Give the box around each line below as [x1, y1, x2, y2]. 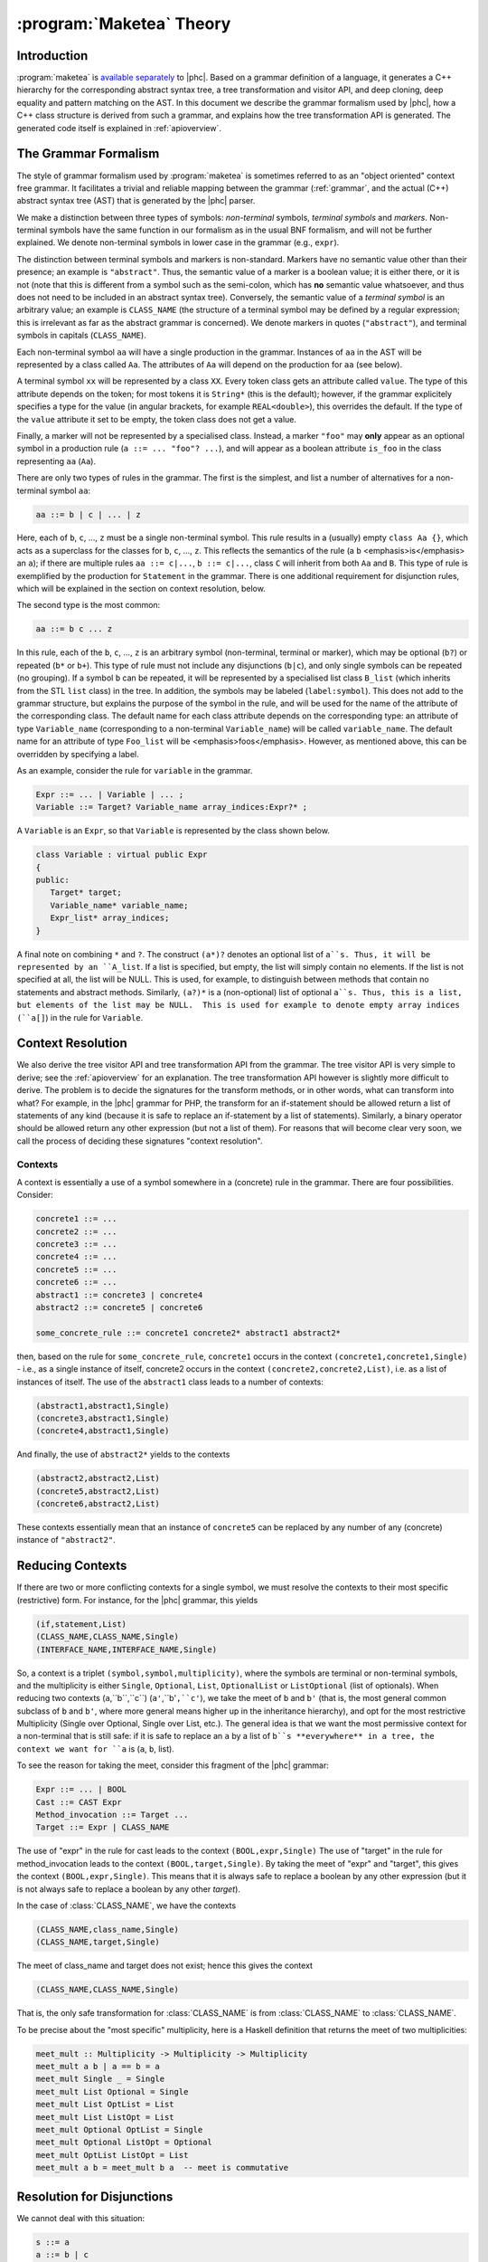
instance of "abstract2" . [16, 1535, 117, 1545]
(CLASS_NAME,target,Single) [35, 1937, 160, 1947]
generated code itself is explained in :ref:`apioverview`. [16, 122, 221, 133]
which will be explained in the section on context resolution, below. [16, 584, 266, 594]
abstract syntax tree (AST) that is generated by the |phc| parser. [16, 195, 256, 206]
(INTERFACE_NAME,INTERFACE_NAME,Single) [35, 1644, 217, 1655]
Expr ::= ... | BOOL [35, 1784, 127, 1795]
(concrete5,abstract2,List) [35, 1486, 160, 1497]
